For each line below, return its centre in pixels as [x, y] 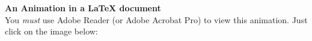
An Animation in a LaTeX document [83, 8]
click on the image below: [51, 31]
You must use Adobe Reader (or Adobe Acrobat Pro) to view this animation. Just [156, 19]
